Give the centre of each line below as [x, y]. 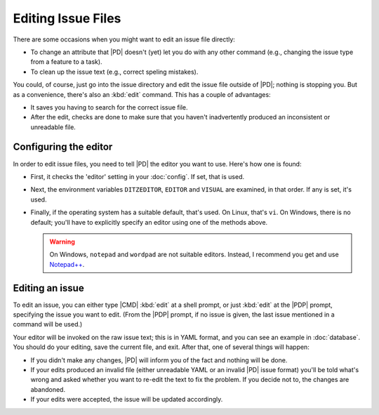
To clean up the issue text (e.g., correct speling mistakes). [114, 72]
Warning [62, 242]
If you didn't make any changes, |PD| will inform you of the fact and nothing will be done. [159, 360]
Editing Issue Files [67, 18]
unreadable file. [53, 127]
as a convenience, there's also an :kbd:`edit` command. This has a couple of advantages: [142, 94]
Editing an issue [48, 288]
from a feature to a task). [66, 62]
